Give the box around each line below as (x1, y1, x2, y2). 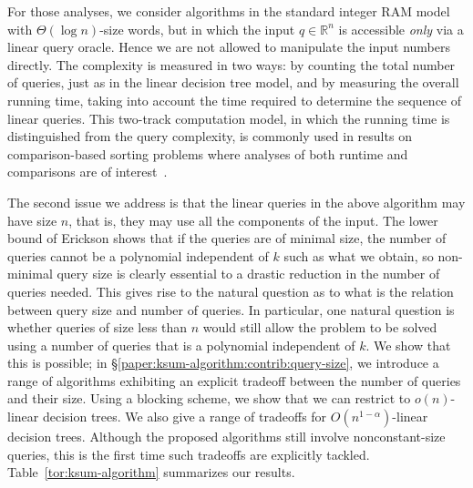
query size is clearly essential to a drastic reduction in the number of (57, 264, 440, 283)
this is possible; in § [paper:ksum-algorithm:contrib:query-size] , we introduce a (7, 353, 439, 372)
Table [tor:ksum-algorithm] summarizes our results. (7, 463, 295, 482)
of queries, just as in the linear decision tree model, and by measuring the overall (7, 73, 459, 92)
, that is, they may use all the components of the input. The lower (68, 210, 438, 229)
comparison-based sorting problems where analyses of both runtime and (7, 144, 408, 163)
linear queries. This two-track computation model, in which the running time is (7, 108, 450, 127)
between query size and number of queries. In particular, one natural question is (7, 300, 455, 319)
